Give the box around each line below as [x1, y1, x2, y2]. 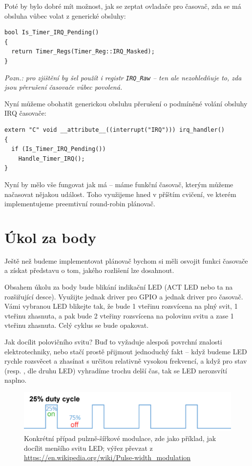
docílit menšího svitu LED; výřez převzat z [24, 442, 153, 453]
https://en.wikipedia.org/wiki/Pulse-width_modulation [24, 452, 191, 463]
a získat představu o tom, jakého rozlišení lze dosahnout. [4, 265, 174, 275]
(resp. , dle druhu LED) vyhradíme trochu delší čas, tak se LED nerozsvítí [4, 365, 227, 375]
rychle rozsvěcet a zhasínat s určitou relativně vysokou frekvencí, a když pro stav [4, 356, 247, 366]
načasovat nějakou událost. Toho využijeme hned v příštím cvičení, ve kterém [4, 189, 236, 199]
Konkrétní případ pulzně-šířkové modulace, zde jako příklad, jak [24, 433, 216, 443]
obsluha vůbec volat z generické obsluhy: [4, 10, 126, 21]
